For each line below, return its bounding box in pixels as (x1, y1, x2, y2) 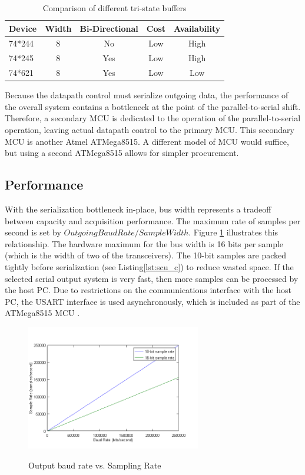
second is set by (5, 226, 61, 238)
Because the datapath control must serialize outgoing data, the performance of (5, 89, 289, 101)
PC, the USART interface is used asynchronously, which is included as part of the (5, 295, 300, 307)
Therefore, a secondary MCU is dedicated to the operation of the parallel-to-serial (5, 112, 301, 124)
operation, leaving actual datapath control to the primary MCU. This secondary (5, 124, 294, 135)
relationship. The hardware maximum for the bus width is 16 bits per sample (5, 237, 284, 250)
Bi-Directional (79, 22, 138, 34)
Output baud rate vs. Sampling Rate (28, 459, 161, 471)
